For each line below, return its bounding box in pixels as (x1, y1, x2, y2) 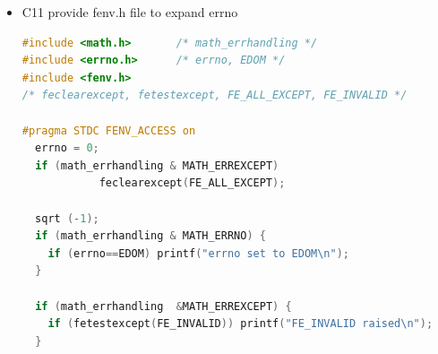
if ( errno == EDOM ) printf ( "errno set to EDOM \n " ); (47, 246, 350, 260)
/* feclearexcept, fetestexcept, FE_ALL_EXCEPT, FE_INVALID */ (21, 89, 408, 102)
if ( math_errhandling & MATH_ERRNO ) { (35, 229, 266, 243)
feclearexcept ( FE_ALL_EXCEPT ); (99, 177, 286, 190)
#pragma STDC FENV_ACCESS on (21, 124, 196, 137)
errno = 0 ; (35, 142, 99, 155)
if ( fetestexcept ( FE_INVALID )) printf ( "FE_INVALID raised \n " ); (47, 317, 434, 331)
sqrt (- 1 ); (35, 212, 99, 225)
